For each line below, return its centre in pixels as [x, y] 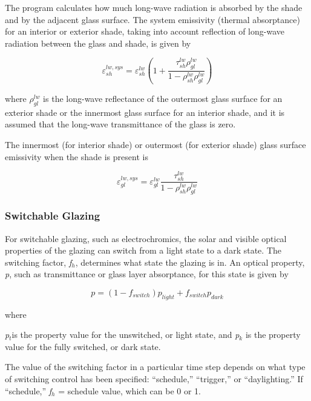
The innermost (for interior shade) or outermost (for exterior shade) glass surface [155, 145]
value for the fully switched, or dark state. [83, 346]
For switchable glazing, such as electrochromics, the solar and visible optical [146, 238]
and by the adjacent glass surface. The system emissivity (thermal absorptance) [152, 19]
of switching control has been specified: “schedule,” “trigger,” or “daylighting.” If [154, 379]
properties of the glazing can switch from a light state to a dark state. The [143, 250]
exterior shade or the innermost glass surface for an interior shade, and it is [145, 112]
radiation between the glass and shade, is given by [98, 43]
